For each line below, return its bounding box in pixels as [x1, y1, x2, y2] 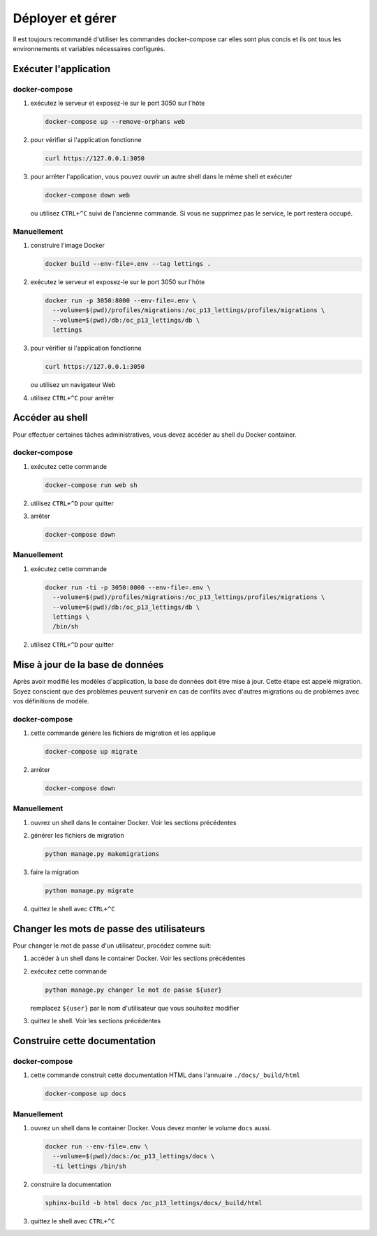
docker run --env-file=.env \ [45, 1143, 149, 1151]
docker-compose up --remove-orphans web [45, 118, 185, 126]
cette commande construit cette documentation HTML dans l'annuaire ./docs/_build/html [30, 1071, 300, 1079]
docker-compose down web [45, 191, 131, 199]
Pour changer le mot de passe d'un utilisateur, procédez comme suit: [13, 941, 212, 950]
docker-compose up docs [45, 1090, 127, 1098]
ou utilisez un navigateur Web [30, 381, 116, 389]
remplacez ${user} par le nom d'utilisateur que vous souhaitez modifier [30, 1004, 239, 1012]
